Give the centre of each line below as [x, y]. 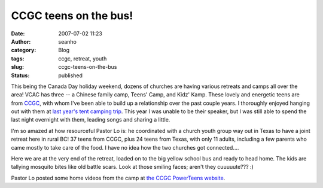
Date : [18, 34]
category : [24, 50]
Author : [21, 41]
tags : [18, 58]
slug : [17, 67]
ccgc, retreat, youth [83, 58]
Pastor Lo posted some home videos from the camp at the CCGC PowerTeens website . [118, 178]
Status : [20, 75]
